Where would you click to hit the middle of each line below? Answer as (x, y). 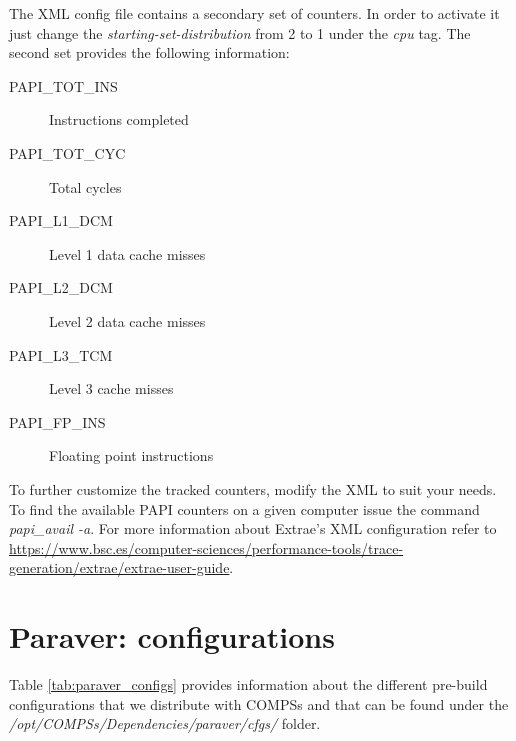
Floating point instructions (131, 455)
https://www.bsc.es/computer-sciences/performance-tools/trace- (206, 547)
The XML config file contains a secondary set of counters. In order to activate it (254, 13)
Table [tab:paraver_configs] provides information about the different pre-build (248, 684)
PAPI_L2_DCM (61, 287)
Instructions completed (119, 119)
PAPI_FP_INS (57, 421)
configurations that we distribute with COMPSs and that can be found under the (259, 703)
